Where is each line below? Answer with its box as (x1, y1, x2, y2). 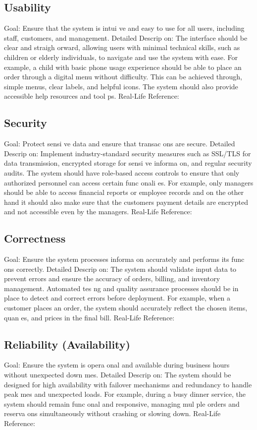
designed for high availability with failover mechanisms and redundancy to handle (4, 379, 252, 389)
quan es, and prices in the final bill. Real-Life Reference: (4, 312, 175, 322)
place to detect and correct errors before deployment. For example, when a (4, 293, 231, 303)
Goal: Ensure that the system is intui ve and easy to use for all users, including (4, 23, 245, 33)
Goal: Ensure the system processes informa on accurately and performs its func (4, 254, 245, 264)
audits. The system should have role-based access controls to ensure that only (4, 167, 240, 178)
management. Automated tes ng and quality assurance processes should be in (4, 283, 239, 293)
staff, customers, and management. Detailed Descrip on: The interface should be (4, 32, 248, 43)
